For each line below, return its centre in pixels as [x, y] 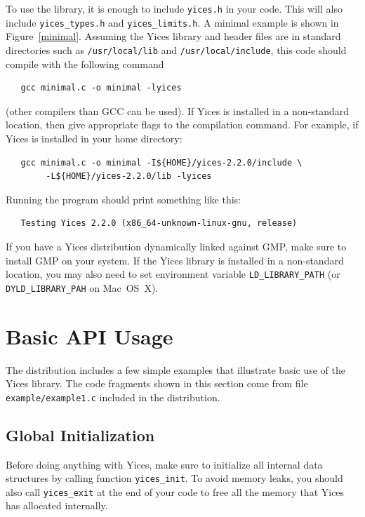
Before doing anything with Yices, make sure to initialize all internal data [164, 464]
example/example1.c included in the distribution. [113, 397]
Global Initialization [80, 435]
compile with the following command [85, 63]
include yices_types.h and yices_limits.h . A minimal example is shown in [172, 22]
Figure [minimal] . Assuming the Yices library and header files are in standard [173, 36]
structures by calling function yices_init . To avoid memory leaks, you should [174, 478]
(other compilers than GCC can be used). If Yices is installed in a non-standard [178, 110]
